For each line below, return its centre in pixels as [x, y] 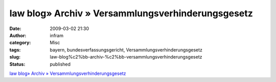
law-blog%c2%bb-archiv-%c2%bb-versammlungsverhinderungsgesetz [126, 57]
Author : [18, 35]
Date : [15, 29]
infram [57, 35]
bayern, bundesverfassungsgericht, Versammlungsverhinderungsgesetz [126, 50]
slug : [15, 57]
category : [20, 43]
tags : [15, 50]
